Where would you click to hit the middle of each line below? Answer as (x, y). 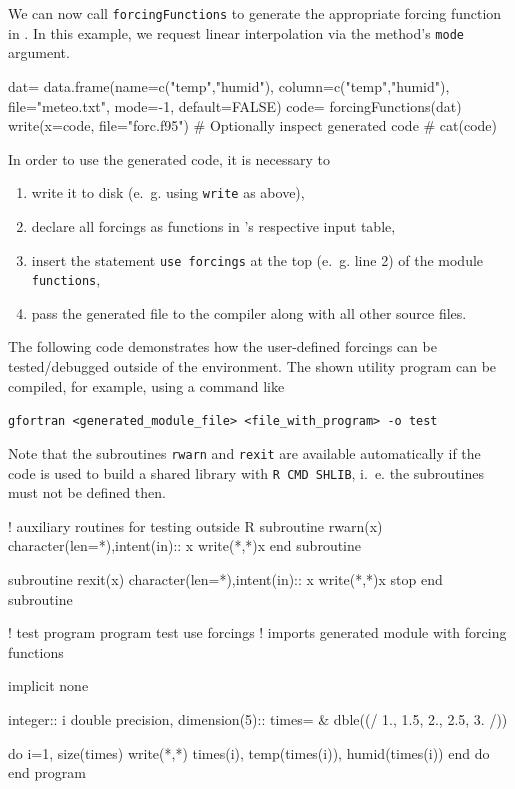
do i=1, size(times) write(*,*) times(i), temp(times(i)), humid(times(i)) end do (249, 752)
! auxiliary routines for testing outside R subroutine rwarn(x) (195, 525)
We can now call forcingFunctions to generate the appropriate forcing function (255, 13)
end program (47, 772)
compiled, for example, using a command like (146, 385)
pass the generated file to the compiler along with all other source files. (249, 312)
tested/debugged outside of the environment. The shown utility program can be (252, 366)
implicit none (48, 685)
